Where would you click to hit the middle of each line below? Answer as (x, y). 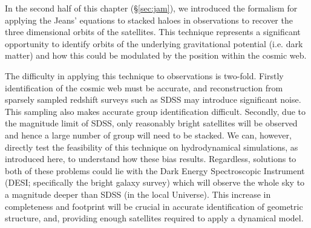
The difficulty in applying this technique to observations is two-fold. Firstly (144, 75)
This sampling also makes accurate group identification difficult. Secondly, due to (155, 111)
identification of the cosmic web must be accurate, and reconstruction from (144, 87)
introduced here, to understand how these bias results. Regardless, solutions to (151, 159)
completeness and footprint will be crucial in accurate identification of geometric (154, 206)
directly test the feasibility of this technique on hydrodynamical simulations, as (152, 147)
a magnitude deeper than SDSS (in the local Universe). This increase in (138, 194)
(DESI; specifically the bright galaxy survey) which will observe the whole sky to (155, 182)
